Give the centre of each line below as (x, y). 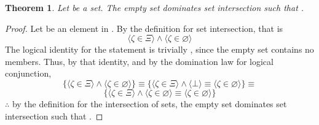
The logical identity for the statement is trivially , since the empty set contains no (159, 49)
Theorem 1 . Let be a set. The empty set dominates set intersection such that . (155, 7)
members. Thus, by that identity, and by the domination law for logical (139, 61)
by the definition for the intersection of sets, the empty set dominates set (149, 103)
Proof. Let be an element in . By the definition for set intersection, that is (144, 28)
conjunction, (28, 73)
